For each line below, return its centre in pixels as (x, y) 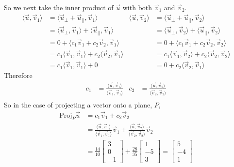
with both (137, 7)
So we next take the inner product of (59, 7)
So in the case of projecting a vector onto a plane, (78, 104)
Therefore (18, 75)
